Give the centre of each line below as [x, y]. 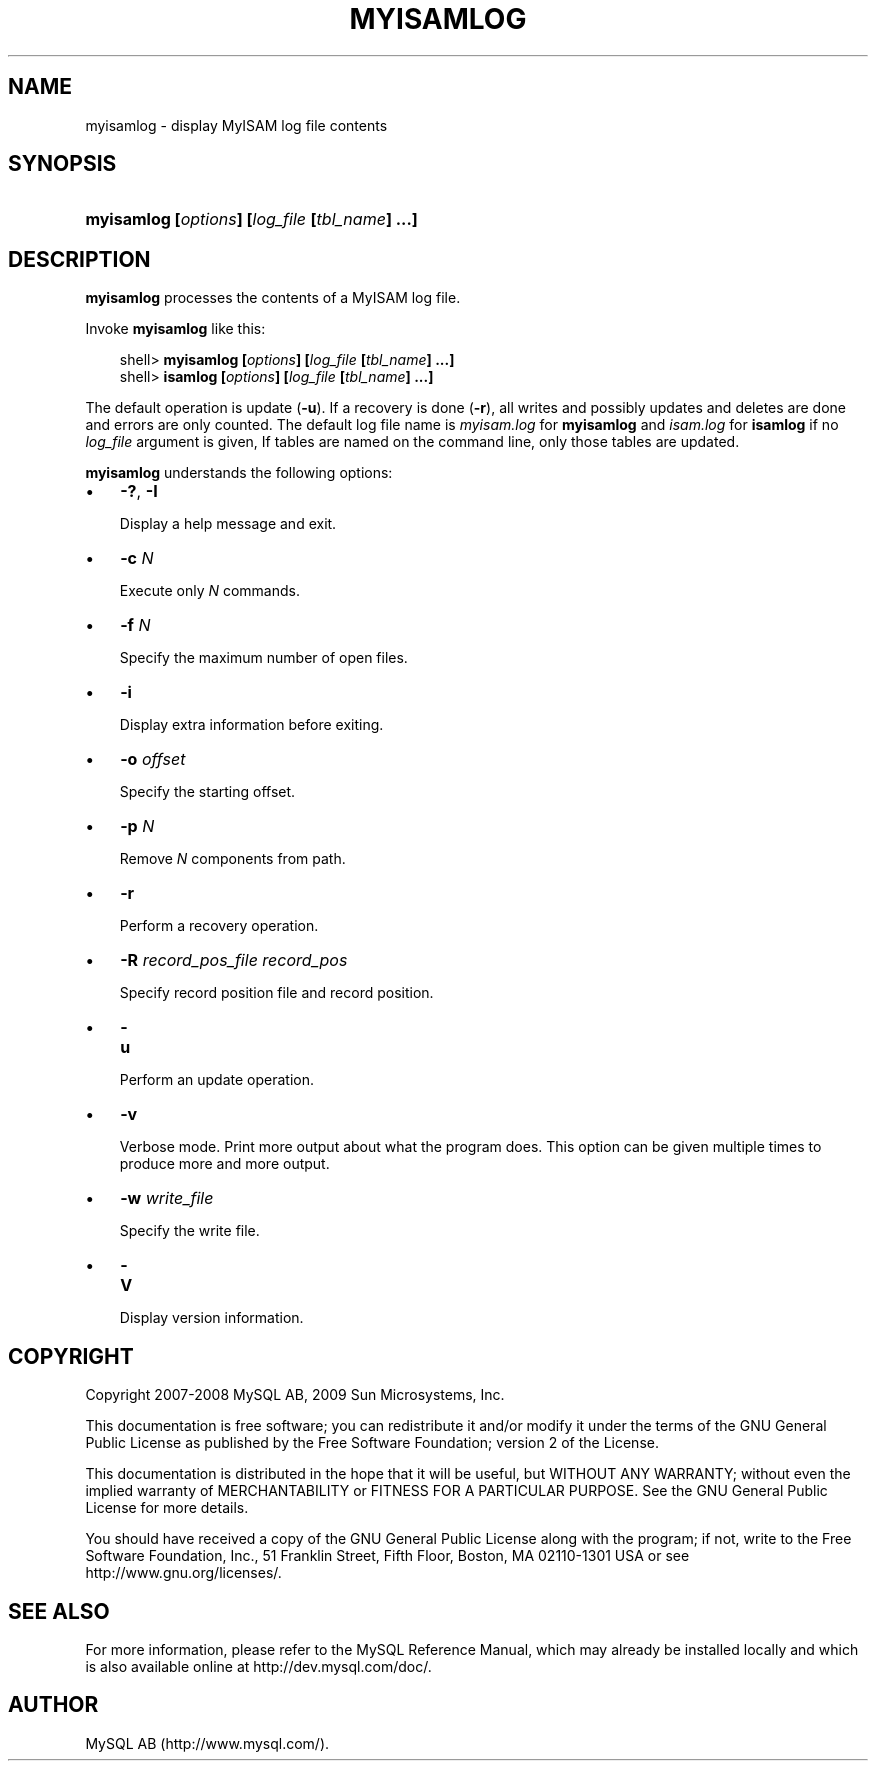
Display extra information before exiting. [251, 725]
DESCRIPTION [79, 259]
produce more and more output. [224, 1164]
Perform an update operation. [216, 1080]
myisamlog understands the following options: [239, 473]
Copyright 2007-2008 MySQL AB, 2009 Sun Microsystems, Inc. [295, 1395]
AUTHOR [53, 1705]
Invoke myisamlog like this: [175, 329]
